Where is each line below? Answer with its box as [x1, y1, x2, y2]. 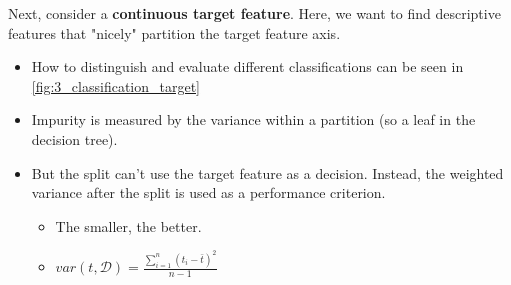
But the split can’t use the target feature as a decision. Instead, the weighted [31, 162, 504, 183]
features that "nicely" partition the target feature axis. [8, 22, 341, 43]
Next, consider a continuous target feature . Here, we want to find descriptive [8, 3, 501, 23]
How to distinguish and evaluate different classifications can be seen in [31, 56, 464, 77]
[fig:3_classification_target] [31, 75, 201, 96]
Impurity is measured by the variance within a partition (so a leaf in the [31, 109, 476, 130]
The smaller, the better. [55, 215, 202, 236]
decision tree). [31, 128, 118, 149]
